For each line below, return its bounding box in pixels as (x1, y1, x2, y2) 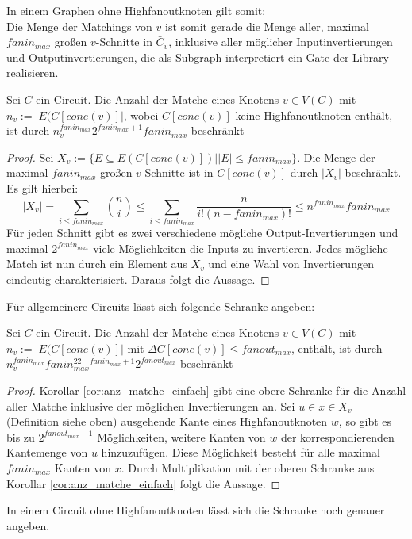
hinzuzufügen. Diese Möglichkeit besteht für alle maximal (101, 444, 380, 461)
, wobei (123, 106, 159, 123)
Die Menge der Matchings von (6, 17, 152, 34)
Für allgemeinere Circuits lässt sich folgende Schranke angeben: (6, 297, 315, 314)
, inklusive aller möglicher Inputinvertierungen (168, 33, 393, 50)
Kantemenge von (6, 444, 88, 461)
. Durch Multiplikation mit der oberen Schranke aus (121, 459, 375, 476)
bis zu (6, 428, 35, 445)
